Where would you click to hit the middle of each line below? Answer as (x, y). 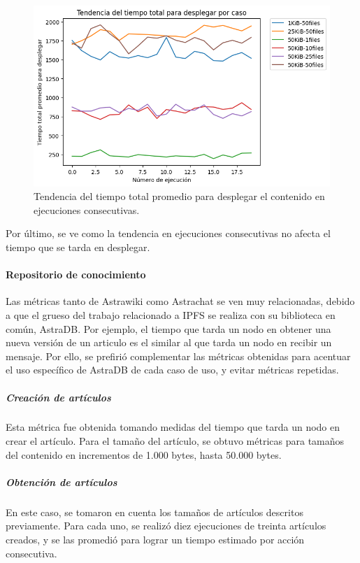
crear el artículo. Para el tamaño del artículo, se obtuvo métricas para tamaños (175, 441)
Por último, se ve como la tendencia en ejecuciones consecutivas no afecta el (168, 233)
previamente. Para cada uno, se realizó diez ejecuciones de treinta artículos (166, 526)
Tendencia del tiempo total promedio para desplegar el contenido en (179, 196)
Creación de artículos (58, 397)
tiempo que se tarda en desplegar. (78, 247)
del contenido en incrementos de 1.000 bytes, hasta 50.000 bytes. (144, 454)
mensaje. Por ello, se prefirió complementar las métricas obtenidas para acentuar (178, 356)
